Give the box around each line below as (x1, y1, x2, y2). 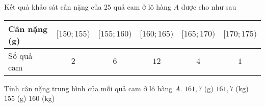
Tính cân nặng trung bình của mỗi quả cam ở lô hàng (4, 83, 173, 93)
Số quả (8, 49, 33, 61)
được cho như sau (181, 2, 236, 12)
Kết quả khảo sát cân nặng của (4, 2, 102, 12)
